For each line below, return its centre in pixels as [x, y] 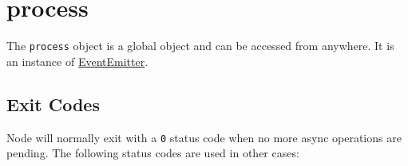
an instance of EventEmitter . [77, 61]
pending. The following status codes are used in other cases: [153, 153]
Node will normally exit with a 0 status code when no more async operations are [204, 137]
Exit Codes [53, 104]
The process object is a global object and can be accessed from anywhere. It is [200, 46]
